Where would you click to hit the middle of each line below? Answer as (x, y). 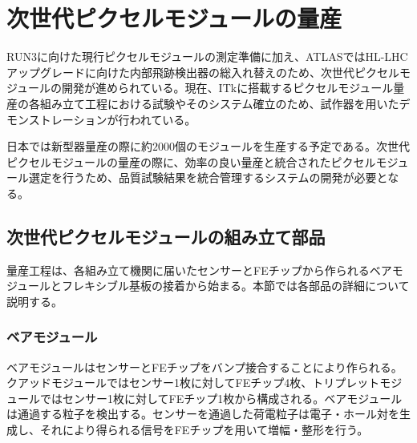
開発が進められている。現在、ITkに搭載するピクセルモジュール (228, 88)
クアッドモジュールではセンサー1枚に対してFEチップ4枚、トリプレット (193, 383)
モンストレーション (57, 119)
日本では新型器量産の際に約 (79, 146)
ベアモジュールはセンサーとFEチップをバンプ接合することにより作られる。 (204, 366)
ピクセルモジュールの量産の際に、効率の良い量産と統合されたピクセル (191, 161)
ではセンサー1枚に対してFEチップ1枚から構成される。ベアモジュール (221, 398)
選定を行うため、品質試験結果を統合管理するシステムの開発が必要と (208, 177)
